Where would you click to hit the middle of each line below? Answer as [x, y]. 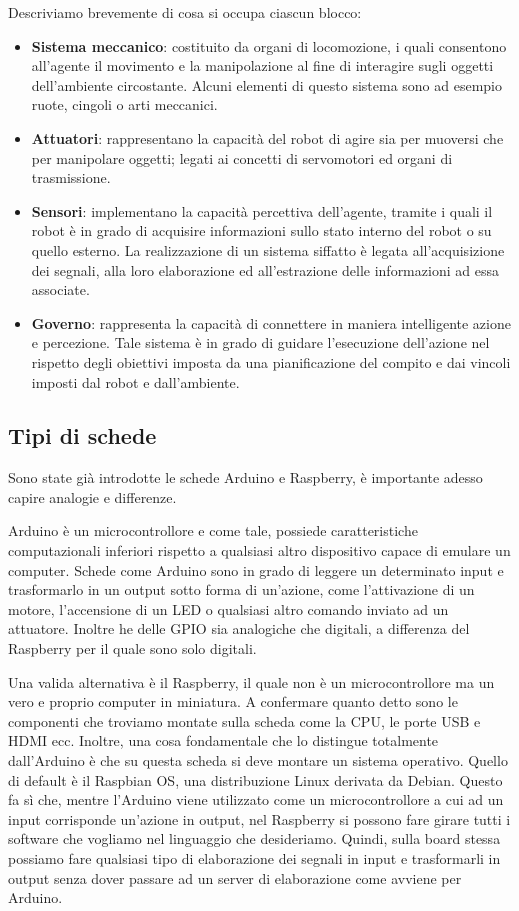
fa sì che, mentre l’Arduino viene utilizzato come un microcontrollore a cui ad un [256, 799]
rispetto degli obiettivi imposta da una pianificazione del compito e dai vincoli [271, 361]
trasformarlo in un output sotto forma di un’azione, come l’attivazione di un [241, 589]
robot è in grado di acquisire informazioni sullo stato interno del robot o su [261, 230]
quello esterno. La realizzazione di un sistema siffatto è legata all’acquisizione [268, 249]
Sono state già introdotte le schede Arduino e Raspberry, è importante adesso [245, 477]
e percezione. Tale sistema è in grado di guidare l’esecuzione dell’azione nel [260, 342]
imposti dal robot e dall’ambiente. [135, 381]
